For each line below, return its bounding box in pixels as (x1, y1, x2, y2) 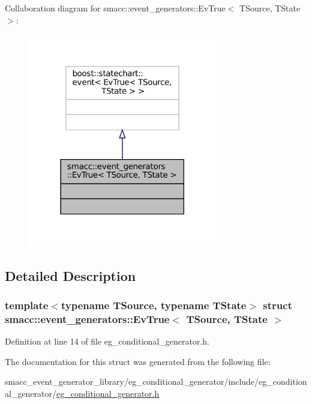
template (5, 298, 49, 313)
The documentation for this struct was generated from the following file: (5, 355, 271, 367)
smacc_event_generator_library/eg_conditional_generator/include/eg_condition (5, 375, 307, 388)
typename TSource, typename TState (61, 298, 247, 313)
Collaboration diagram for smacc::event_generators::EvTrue (5, 2, 226, 14)
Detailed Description (5, 266, 136, 285)
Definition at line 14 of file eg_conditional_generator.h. (5, 335, 209, 348)
